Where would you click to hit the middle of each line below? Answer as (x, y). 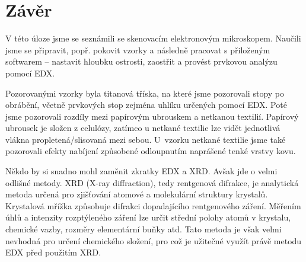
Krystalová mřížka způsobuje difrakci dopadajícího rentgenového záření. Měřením (153, 205)
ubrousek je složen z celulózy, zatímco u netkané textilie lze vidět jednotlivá (143, 128)
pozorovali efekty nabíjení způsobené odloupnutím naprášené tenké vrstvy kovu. (151, 151)
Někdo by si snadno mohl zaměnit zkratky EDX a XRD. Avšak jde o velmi (141, 171)
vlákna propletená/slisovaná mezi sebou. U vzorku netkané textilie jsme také (146, 139)
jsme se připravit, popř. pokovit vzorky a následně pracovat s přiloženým (138, 49)
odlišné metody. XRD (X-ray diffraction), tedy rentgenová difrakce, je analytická (152, 182)
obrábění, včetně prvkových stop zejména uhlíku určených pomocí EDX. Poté (146, 105)
